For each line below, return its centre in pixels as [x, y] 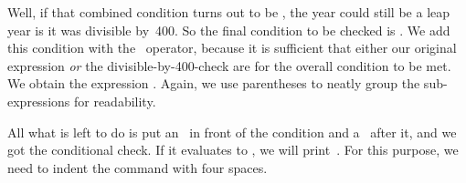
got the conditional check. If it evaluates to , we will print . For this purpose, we [233, 150]
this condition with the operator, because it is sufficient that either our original [232, 48]
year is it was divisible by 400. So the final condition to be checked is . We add [229, 30]
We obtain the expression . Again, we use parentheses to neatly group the [214, 83]
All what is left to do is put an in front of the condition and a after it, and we [232, 132]
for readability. [115, 101]
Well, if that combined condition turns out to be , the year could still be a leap [229, 12]
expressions [39, 101]
